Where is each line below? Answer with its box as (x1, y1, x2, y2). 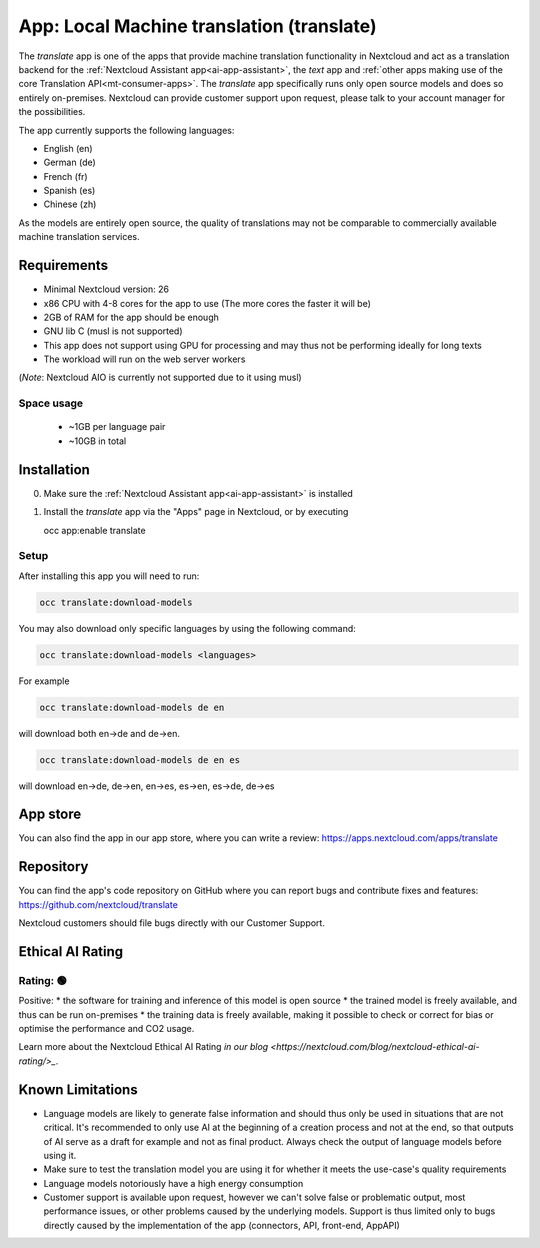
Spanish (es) (43, 185, 96, 197)
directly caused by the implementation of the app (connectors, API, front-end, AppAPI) (43, 1219, 400, 1231)
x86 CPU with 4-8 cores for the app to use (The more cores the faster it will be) (43, 297, 372, 309)
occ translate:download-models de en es (39, 754, 240, 765)
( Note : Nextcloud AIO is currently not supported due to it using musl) (18, 371, 302, 384)
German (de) (43, 156, 97, 169)
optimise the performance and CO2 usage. (18, 1023, 195, 1035)
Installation (18, 461, 90, 478)
